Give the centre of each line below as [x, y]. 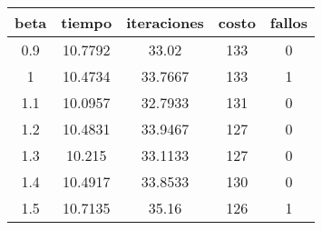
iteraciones [165, 22]
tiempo [87, 22]
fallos [289, 22]
